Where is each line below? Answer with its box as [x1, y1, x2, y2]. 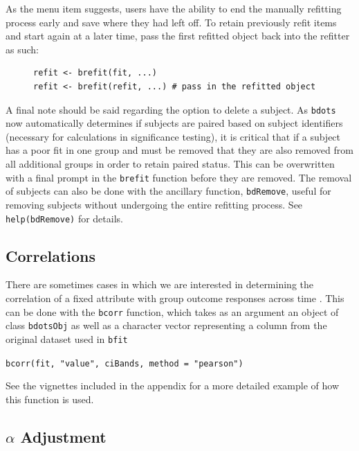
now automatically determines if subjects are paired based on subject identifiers [6, 116, 343, 130]
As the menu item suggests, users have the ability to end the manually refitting [6, 1, 342, 15]
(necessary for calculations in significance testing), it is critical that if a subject [6, 129, 341, 143]
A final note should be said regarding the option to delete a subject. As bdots [6, 102, 336, 116]
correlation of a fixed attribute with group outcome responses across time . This [6, 290, 344, 305]
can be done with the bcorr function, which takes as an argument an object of [6, 304, 339, 319]
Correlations [6, 245, 96, 266]
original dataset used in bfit [6, 331, 128, 346]
